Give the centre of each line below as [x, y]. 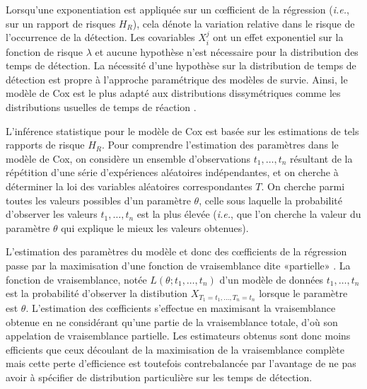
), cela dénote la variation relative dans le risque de [244, 23]
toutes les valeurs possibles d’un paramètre [98, 200]
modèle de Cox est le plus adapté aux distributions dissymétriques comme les [173, 93]
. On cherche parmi [303, 186]
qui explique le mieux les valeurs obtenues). [155, 227]
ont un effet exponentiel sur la [278, 37]
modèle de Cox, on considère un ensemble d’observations [128, 158]
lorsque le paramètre [303, 293]
